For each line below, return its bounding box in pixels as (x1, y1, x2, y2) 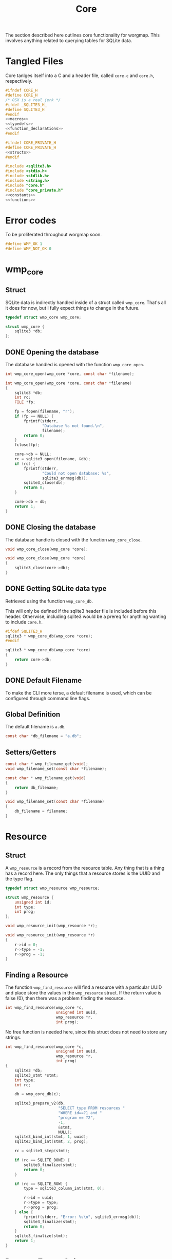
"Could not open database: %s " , (42, 471, 111, 476)
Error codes (5, 214, 56, 226)
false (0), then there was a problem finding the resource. (5, 995, 125, 1002)
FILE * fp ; (14, 400, 36, 405)
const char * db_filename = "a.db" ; (5, 734, 82, 739)
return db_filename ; (14, 785, 59, 790)
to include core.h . (5, 618, 43, 625)
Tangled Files (5, 55, 64, 67)
